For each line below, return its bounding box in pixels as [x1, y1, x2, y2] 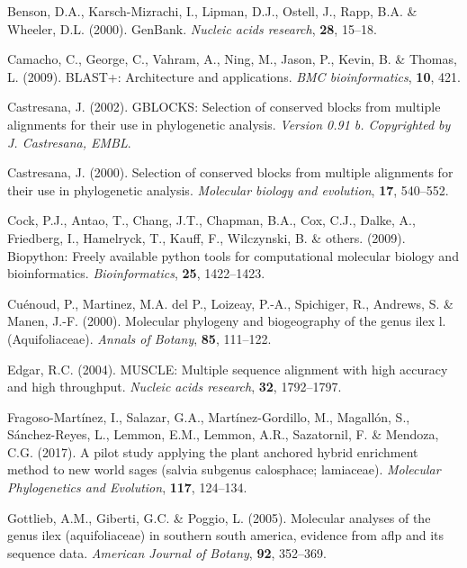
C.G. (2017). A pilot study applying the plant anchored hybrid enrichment [7, 442, 418, 461]
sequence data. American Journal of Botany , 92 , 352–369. [7, 543, 327, 562]
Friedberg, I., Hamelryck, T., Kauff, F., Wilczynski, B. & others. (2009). [7, 228, 406, 247]
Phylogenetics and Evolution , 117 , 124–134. [7, 478, 247, 497]
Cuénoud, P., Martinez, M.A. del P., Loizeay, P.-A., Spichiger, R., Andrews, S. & [7, 293, 454, 312]
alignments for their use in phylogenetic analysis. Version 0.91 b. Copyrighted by [7, 114, 451, 133]
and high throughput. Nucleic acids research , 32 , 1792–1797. [7, 377, 342, 396]
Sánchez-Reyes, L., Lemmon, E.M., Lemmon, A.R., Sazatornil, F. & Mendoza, [7, 425, 439, 444]
